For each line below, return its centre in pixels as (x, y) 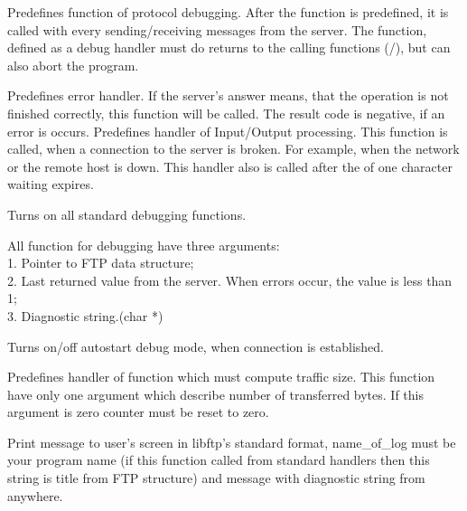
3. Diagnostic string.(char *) (85, 315)
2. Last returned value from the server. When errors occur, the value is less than (230, 280)
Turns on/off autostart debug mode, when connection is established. (196, 346)
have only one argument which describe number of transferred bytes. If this (215, 394)
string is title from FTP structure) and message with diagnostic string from (216, 478)
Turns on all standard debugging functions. (127, 214)
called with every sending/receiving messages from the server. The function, (217, 29)
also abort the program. (73, 65)
